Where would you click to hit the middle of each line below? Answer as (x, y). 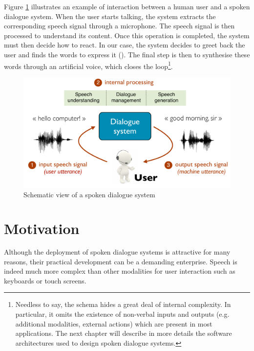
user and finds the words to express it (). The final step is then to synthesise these (127, 54)
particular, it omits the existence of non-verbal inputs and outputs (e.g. (122, 314)
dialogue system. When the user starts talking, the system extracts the (110, 16)
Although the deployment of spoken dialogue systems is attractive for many (117, 251)
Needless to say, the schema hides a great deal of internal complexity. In (123, 304)
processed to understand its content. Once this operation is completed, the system (127, 35)
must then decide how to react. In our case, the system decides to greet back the (125, 45)
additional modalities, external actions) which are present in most (114, 323)
